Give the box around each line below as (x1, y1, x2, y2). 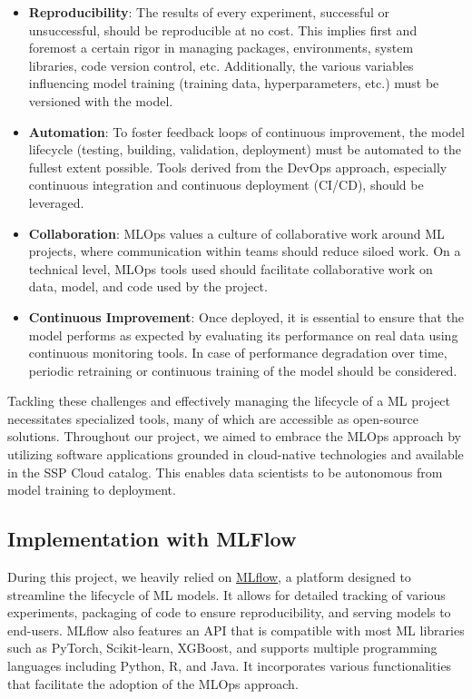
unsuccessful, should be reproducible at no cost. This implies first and (28, 20, 418, 39)
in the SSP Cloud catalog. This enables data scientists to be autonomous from (7, 462, 443, 481)
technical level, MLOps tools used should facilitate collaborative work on (28, 259, 433, 278)
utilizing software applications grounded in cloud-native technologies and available (7, 445, 464, 464)
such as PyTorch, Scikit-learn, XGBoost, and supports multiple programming (7, 638, 438, 657)
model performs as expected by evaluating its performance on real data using (28, 325, 458, 344)
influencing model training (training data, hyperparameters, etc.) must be (28, 74, 439, 93)
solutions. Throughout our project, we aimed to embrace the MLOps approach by (7, 427, 461, 446)
